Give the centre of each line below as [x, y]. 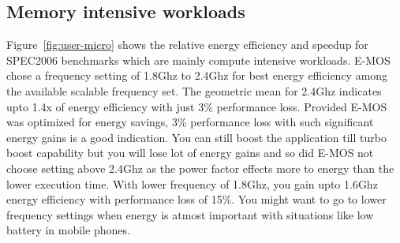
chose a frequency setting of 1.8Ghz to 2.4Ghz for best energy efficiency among [197, 75]
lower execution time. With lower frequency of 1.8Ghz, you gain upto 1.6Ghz [192, 183]
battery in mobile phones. [68, 230]
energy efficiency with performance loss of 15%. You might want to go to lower [196, 199]
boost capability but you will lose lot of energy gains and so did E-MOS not [190, 153]
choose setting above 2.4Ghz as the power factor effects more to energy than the [200, 168]
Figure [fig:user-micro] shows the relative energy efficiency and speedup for [187, 45]
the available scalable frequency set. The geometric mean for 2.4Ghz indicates [194, 90]
